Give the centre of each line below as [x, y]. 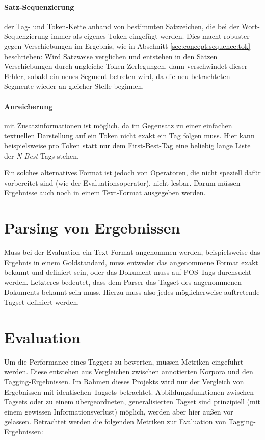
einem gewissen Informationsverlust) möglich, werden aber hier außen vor [119, 411]
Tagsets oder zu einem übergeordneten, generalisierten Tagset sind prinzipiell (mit [132, 402]
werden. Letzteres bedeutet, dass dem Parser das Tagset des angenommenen [123, 282]
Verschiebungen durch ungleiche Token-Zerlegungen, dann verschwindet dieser [126, 66]
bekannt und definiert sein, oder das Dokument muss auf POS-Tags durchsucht [128, 272]
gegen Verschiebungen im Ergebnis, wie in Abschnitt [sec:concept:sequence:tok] [127, 46]
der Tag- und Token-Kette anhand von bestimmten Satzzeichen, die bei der [122, 26]
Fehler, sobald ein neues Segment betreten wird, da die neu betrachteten [117, 76]
